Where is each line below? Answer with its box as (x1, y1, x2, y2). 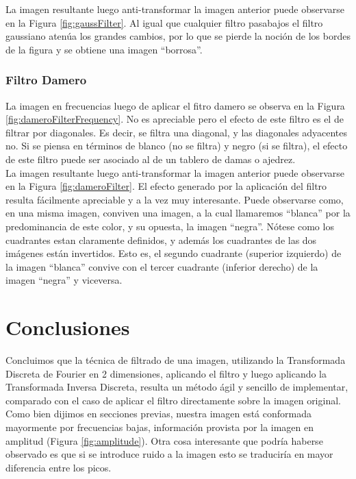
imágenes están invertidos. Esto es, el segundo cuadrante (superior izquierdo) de (5, 246, 342, 260)
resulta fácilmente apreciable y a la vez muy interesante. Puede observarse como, (5, 192, 344, 206)
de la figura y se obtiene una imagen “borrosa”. (5, 42, 203, 56)
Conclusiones (5, 313, 130, 341)
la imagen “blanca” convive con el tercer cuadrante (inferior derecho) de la (5, 259, 318, 273)
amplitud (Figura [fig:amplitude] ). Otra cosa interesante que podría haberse (5, 433, 323, 447)
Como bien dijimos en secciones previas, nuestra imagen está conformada (5, 406, 311, 421)
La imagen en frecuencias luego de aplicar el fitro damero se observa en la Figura (5, 98, 345, 112)
